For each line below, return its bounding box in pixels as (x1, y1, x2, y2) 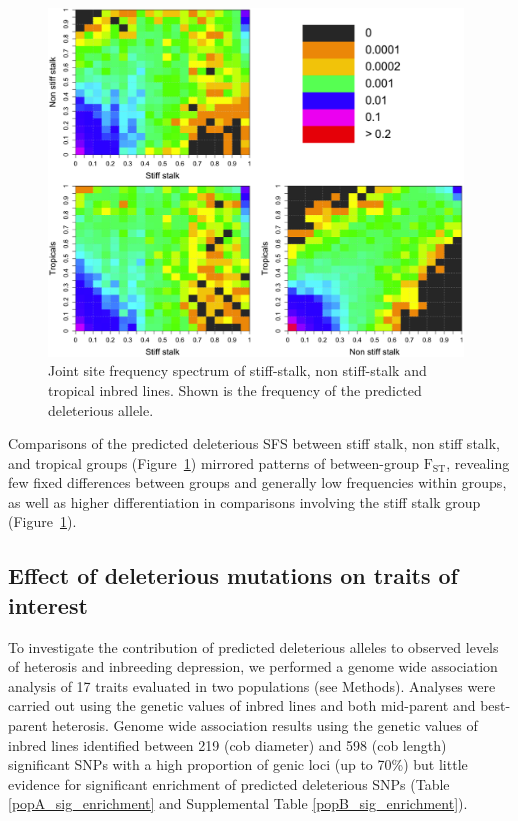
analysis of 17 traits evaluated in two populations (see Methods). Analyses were (8, 675, 496, 696)
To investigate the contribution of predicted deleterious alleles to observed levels (8, 636, 499, 657)
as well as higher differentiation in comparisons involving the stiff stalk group (8, 491, 481, 512)
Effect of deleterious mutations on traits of (8, 560, 458, 591)
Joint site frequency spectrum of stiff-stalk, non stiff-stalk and (48, 360, 427, 381)
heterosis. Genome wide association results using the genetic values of (51, 715, 478, 736)
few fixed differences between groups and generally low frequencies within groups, (8, 472, 507, 493)
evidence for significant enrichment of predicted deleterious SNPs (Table (8, 773, 450, 794)
